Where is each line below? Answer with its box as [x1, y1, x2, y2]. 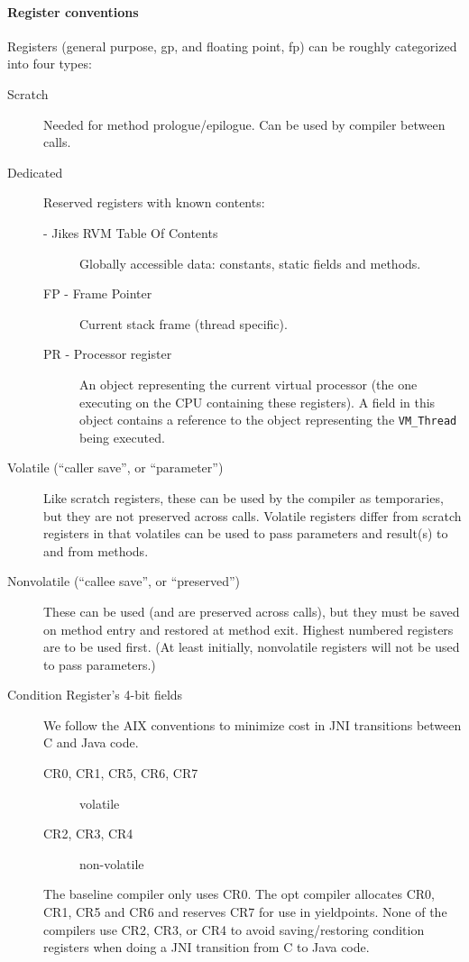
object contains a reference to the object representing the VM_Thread [79, 410, 457, 429]
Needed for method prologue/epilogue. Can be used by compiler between [43, 115, 446, 133]
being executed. [79, 427, 165, 446]
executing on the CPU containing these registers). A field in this [79, 392, 436, 411]
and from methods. [43, 541, 149, 560]
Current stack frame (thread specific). [79, 314, 288, 333]
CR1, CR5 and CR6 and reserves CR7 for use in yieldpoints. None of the [43, 902, 447, 921]
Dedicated [7, 162, 63, 181]
